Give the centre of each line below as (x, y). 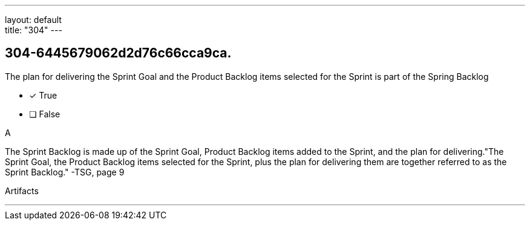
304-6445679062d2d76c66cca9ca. (118, 53)
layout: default (33, 20)
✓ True (43, 95)
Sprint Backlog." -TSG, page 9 (65, 172)
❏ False (45, 114)
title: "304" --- (34, 30)
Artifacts (22, 191)
